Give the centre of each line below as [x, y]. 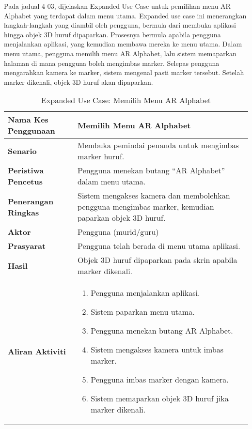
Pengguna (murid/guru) [118, 232]
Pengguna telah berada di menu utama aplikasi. [159, 246]
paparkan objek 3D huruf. [122, 218]
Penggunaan [31, 131]
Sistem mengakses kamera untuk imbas [157, 350]
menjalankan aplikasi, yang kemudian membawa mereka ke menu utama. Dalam [123, 44]
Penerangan [31, 201]
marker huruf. [101, 156]
